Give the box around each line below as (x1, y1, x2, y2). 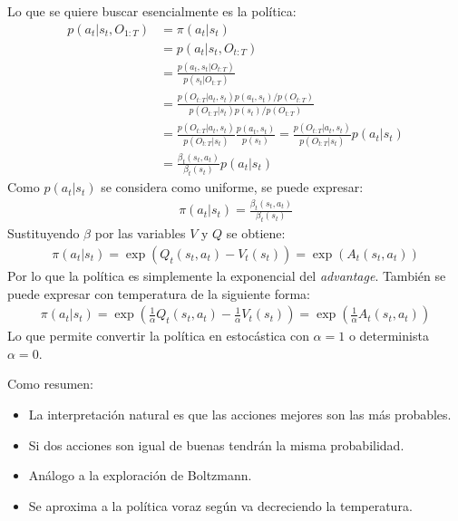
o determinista (348, 326, 429, 345)
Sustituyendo (7, 224, 80, 243)
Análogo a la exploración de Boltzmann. (28, 466, 252, 485)
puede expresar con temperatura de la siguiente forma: (7, 284, 311, 303)
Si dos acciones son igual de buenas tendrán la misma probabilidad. (28, 435, 404, 454)
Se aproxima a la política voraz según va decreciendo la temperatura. (28, 496, 413, 515)
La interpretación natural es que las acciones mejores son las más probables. (28, 404, 452, 423)
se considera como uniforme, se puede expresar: (101, 178, 364, 197)
